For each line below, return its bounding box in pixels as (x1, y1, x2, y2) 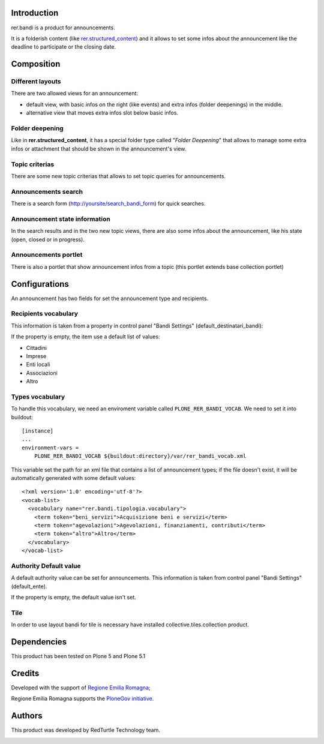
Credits (11, 668, 40, 678)
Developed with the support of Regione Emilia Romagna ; (11, 684, 151, 691)
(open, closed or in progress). (11, 236, 85, 243)
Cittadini (26, 344, 47, 351)
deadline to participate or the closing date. (11, 43, 116, 50)
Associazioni (26, 369, 58, 376)
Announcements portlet (11, 251, 83, 259)
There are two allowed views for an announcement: (11, 90, 138, 97)
